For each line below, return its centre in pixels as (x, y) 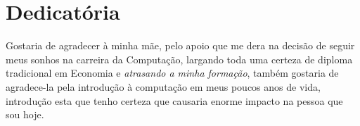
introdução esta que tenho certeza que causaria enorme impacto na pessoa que (174, 100)
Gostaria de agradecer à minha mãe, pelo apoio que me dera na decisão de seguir (180, 45)
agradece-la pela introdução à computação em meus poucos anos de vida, (163, 86)
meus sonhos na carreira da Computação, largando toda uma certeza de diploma (179, 59)
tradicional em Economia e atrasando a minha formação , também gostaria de (172, 73)
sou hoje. (25, 114)
